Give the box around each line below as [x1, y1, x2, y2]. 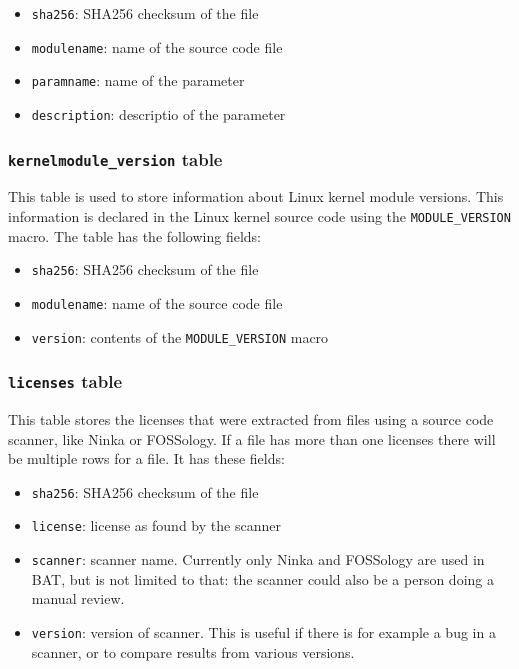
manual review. [31, 588, 125, 609]
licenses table [8, 369, 123, 394]
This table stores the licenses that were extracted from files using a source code [8, 409, 494, 429]
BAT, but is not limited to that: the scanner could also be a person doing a [31, 568, 494, 589]
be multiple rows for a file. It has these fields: [8, 448, 285, 469]
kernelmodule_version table [8, 146, 223, 171]
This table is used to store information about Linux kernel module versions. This [8, 186, 504, 207]
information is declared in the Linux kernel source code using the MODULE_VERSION [8, 206, 511, 226]
